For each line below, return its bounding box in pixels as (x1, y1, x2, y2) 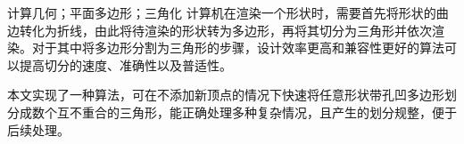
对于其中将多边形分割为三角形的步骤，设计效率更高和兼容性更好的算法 (31, 38, 444, 57)
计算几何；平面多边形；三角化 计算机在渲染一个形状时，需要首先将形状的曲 (7, 4, 449, 21)
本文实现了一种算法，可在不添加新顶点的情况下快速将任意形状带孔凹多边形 (7, 85, 444, 104)
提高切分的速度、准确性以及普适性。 (19, 55, 232, 74)
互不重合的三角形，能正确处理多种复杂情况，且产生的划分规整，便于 (56, 102, 457, 121)
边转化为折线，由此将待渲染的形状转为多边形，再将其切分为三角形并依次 (7, 20, 432, 39)
